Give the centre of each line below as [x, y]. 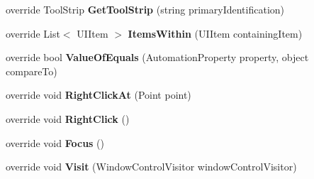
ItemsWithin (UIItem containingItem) [215, 33]
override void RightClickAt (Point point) [99, 95]
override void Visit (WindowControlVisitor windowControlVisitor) [151, 167]
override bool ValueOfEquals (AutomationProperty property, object [157, 57]
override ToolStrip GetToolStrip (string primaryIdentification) [145, 9]
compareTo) [32, 71]
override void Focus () [55, 142]
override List [33, 33]
